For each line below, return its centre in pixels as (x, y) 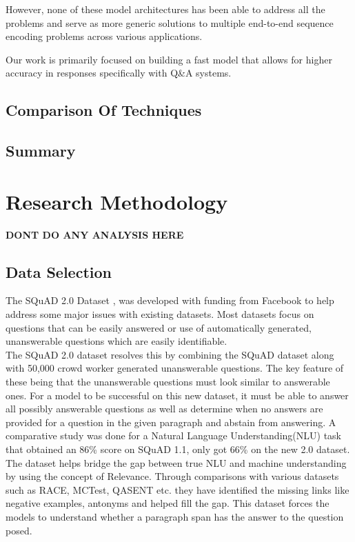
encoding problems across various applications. (104, 36)
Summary (41, 151)
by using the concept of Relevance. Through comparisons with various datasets (172, 476)
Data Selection (59, 271)
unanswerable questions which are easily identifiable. (116, 341)
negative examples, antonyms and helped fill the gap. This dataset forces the (168, 503)
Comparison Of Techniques (104, 110)
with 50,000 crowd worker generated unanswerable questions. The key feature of (175, 368)
